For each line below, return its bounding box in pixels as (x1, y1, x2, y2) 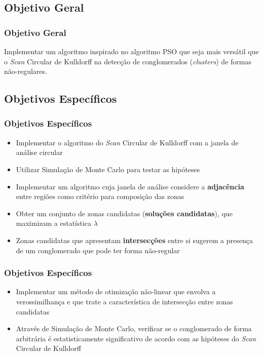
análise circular (16, 147, 63, 157)
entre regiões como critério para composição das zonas (16, 191, 184, 202)
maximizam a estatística (16, 218, 92, 228)
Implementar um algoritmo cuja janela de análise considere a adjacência (16, 181, 244, 191)
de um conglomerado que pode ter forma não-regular (16, 245, 180, 255)
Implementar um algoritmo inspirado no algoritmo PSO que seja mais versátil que (4, 46, 259, 56)
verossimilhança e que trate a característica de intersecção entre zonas (16, 296, 233, 306)
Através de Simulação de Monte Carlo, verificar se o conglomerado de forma (16, 323, 252, 334)
